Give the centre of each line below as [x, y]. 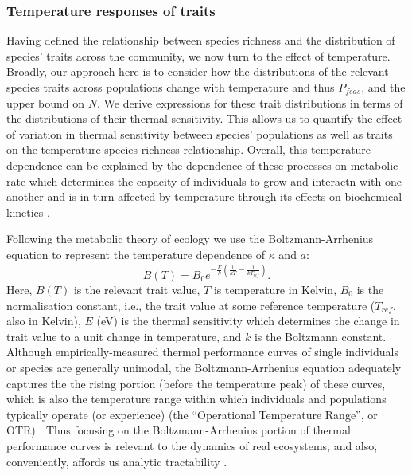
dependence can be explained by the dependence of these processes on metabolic [202, 165]
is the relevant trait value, [137, 290]
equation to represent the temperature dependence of [136, 254]
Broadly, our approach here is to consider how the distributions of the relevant [198, 71]
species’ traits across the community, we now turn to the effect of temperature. [198, 55]
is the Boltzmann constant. [320, 336]
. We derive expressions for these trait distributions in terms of [250, 102]
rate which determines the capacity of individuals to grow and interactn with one [204, 181]
